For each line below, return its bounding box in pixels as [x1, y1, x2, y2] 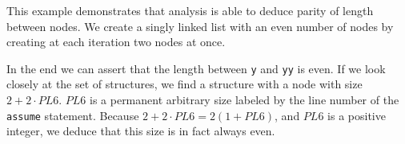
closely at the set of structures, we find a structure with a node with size [6, 76, 363, 92]
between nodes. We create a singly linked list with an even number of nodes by [6, 18, 394, 34]
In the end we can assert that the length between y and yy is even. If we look [6, 60, 386, 76]
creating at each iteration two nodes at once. [6, 33, 226, 50]
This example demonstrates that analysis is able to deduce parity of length [6, 2, 374, 18]
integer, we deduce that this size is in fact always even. [6, 123, 275, 139]
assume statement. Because [6, 107, 139, 123]
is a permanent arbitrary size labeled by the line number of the [90, 91, 399, 108]
